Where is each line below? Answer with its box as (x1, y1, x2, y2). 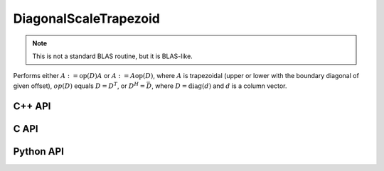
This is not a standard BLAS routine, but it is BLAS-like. (32, 52, 193, 60)
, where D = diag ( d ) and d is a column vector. (151, 82, 287, 90)
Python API (13, 145, 64, 158)
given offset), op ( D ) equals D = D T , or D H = (13, 81, 146, 90)
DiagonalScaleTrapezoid (13, 11, 160, 26)
